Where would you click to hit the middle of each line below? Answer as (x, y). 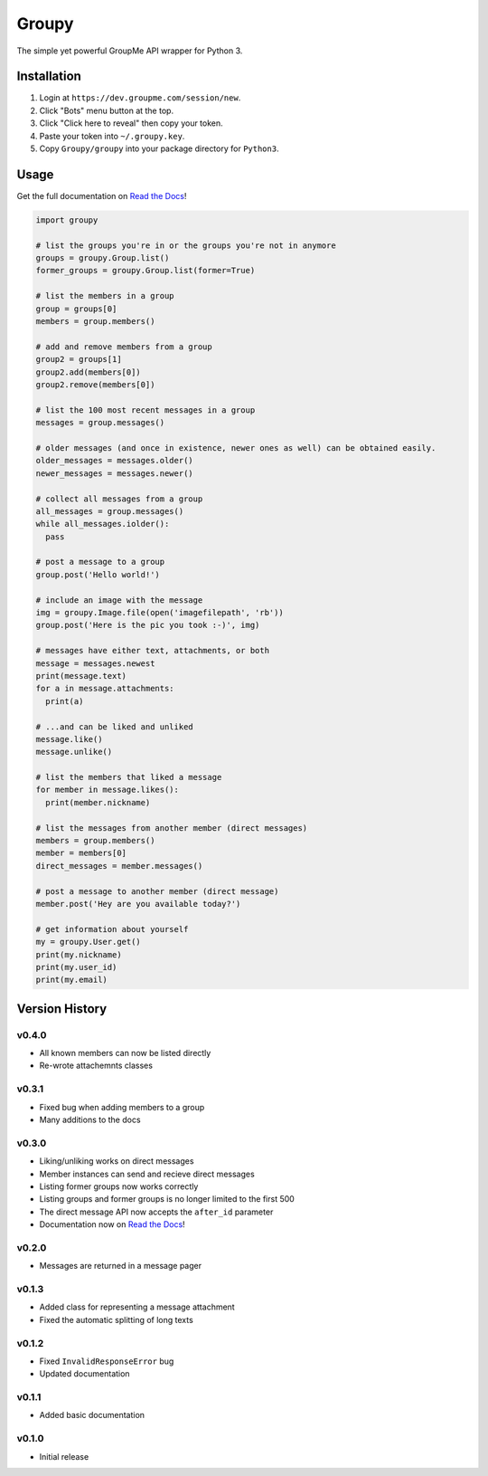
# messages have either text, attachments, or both (153, 651)
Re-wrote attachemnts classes (96, 1066)
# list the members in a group (105, 296)
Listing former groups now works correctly (119, 1186)
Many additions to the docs (90, 1120)
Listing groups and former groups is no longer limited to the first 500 (167, 1199)
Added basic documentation (92, 1415)
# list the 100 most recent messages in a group (145, 410)
